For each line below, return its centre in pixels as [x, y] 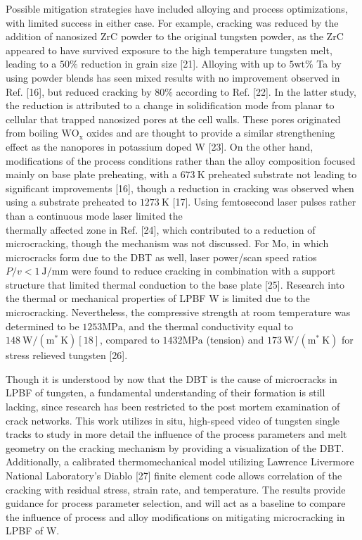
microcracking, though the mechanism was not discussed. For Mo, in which [167, 243]
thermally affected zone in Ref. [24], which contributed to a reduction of [161, 229]
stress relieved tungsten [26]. [67, 355]
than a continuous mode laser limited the [94, 215]
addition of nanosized [52, 36]
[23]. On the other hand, [261, 146]
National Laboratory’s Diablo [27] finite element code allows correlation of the [174, 475]
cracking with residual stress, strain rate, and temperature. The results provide [176, 489]
